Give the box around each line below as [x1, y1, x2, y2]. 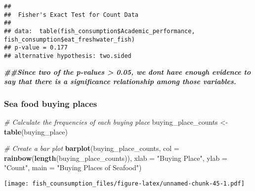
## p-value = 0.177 [4, 44, 68, 51]
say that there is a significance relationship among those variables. [4, 76, 236, 87]
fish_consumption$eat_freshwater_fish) [4, 36, 135, 43]
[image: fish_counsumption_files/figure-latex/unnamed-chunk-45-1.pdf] [4, 180, 245, 187]
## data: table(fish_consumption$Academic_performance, [4, 27, 195, 35]
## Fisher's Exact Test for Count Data [4, 11, 139, 18]
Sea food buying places [4, 97, 97, 109]
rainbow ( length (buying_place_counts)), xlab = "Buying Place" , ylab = [4, 152, 227, 163]
